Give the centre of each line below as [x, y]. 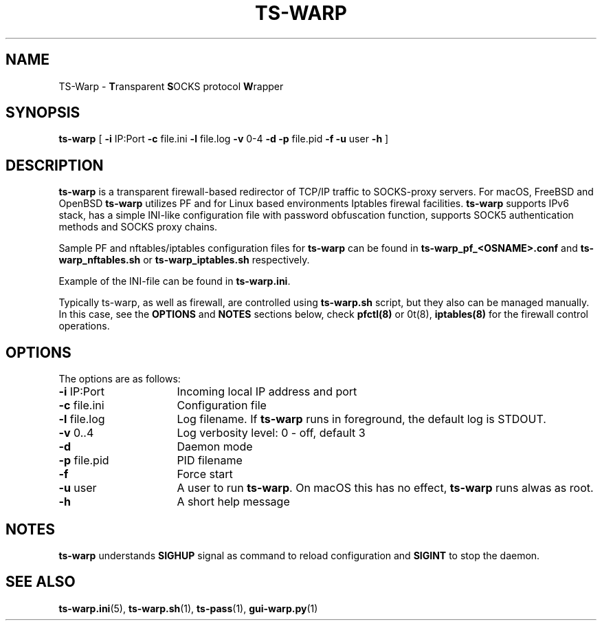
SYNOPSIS [43, 113]
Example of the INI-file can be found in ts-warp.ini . [175, 281]
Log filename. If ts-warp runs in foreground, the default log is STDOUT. [361, 419]
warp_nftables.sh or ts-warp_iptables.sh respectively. [184, 260]
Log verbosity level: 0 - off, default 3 [271, 433]
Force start [205, 474]
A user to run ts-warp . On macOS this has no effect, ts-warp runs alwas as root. [385, 488]
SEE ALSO [41, 582]
